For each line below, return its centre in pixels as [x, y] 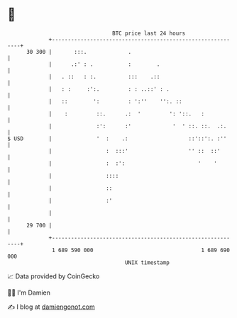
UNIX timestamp [147, 262]
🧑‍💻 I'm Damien [29, 293]
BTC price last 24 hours [149, 33]
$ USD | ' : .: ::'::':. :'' [117, 138]
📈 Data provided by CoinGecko [54, 276]
